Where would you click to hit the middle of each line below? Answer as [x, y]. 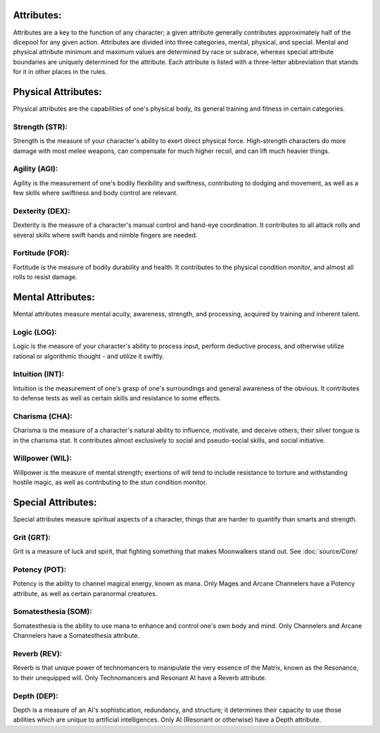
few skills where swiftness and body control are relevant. [96, 193]
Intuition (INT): [39, 374]
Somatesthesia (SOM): [53, 612]
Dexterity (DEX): [42, 211]
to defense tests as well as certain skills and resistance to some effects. [117, 398]
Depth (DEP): [36, 696]
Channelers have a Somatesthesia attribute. [76, 636]
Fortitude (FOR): [41, 253]
